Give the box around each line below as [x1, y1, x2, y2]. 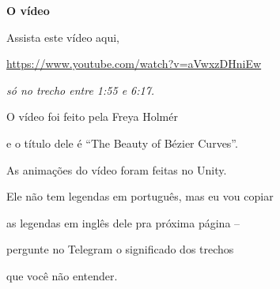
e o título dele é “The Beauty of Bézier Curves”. [6, 134, 238, 151]
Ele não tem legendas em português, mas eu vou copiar [6, 188, 274, 205]
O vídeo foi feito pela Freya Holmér [6, 108, 178, 125]
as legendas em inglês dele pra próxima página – [6, 214, 240, 231]
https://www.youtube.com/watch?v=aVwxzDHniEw [6, 55, 262, 72]
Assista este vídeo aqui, [6, 28, 120, 45]
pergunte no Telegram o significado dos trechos [6, 241, 234, 257]
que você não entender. [6, 267, 118, 283]
